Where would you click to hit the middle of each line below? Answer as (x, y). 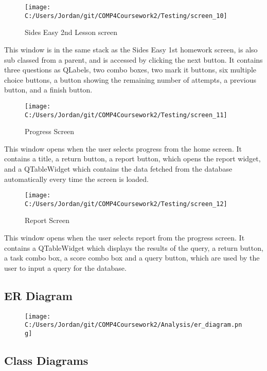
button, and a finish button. (48, 90)
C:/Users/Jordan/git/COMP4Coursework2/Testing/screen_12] (126, 204)
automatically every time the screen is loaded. (76, 179)
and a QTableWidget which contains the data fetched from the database (118, 168)
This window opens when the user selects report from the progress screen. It (124, 238)
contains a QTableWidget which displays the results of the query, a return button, (134, 247)
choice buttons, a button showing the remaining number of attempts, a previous (130, 79)
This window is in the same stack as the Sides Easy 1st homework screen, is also (131, 49)
